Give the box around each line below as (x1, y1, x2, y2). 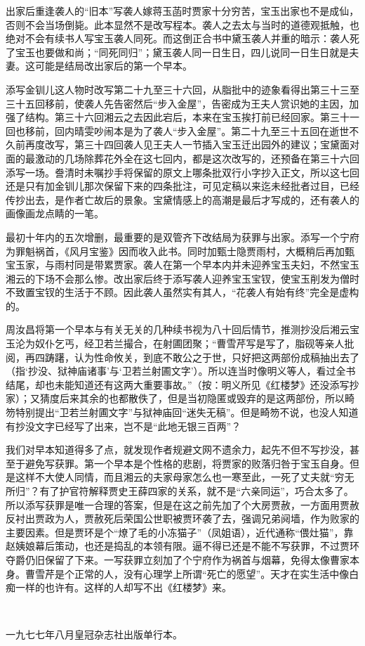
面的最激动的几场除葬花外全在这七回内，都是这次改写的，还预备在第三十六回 (6, 150, 359, 165)
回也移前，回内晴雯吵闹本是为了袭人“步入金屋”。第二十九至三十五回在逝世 (6, 123, 350, 138)
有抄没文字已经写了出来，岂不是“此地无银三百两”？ (6, 418, 241, 433)
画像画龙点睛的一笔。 (6, 206, 104, 221)
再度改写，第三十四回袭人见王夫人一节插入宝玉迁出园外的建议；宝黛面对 (25, 137, 359, 152)
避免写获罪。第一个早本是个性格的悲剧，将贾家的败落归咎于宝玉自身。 (25, 456, 350, 470)
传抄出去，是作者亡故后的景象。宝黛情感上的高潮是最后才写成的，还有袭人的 (6, 192, 359, 207)
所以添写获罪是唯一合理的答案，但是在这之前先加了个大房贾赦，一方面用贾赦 (6, 497, 359, 512)
